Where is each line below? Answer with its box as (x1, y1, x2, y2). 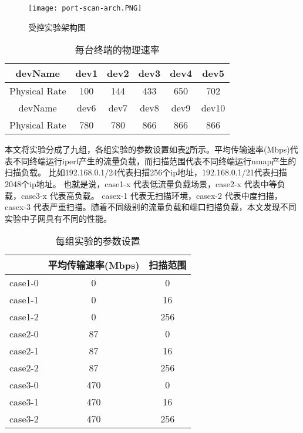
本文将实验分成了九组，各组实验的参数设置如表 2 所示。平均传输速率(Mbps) (5, 143, 290, 155)
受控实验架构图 (28, 21, 86, 33)
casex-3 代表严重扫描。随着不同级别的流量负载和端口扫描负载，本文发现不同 (5, 201, 297, 213)
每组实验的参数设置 (55, 234, 140, 248)
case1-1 (9, 293, 39, 307)
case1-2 (9, 310, 39, 324)
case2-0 (9, 327, 39, 341)
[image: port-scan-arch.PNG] (28, 4, 142, 12)
